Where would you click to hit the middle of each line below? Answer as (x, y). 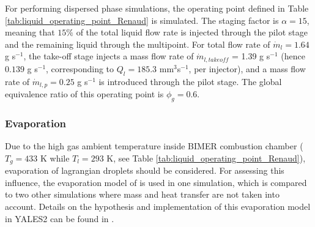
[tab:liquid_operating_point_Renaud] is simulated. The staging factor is (142, 20)
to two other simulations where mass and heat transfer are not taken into (142, 194)
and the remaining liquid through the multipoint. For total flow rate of (138, 44)
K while (55, 158)
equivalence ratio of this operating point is (84, 94)
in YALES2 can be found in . (60, 218)
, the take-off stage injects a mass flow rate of (109, 56)
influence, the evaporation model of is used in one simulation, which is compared (156, 182)
